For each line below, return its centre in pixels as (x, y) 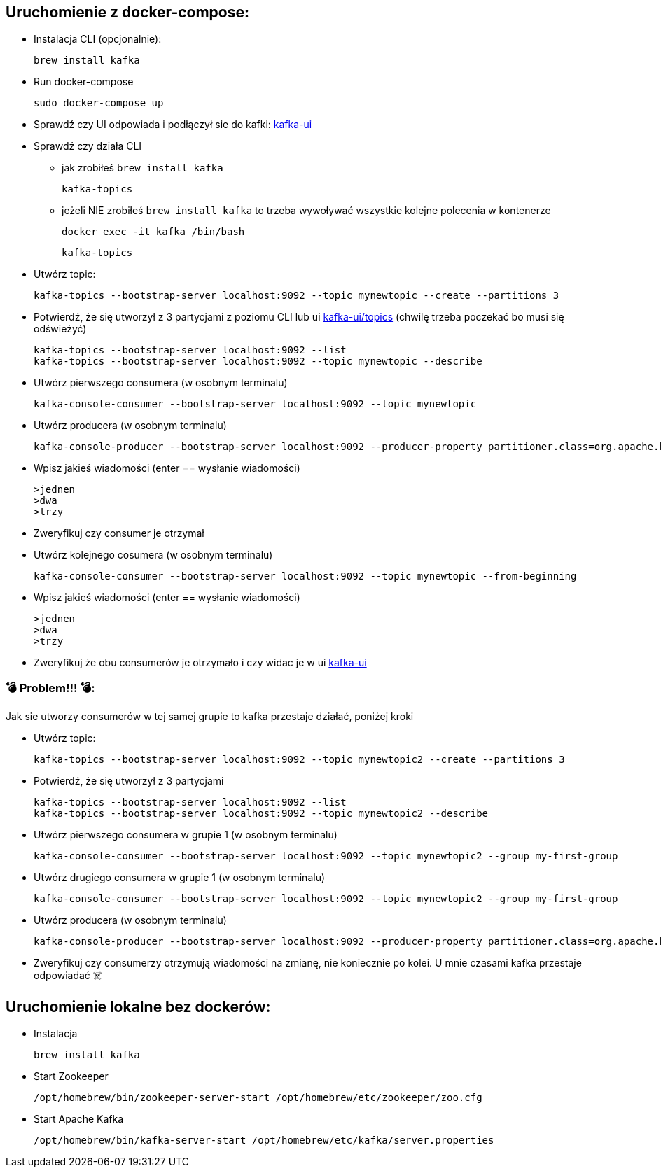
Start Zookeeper (71, 1076)
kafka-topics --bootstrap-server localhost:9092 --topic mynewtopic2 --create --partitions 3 (299, 760)
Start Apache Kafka (79, 1119)
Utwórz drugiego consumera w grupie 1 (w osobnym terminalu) (180, 878)
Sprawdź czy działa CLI (88, 146)
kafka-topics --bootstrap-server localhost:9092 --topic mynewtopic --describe (258, 361)
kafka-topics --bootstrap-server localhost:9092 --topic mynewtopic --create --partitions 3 (297, 296)
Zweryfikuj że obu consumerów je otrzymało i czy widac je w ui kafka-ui (200, 663)
